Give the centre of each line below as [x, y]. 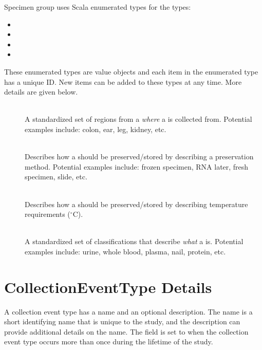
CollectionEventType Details [108, 287]
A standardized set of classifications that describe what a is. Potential [134, 241]
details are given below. [41, 92]
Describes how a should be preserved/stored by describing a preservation [139, 156]
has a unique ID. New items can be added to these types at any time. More [123, 81]
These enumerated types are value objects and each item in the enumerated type [131, 71]
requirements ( [48, 214]
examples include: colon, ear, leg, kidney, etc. [96, 129]
